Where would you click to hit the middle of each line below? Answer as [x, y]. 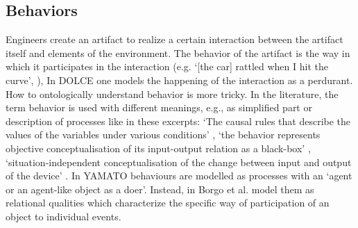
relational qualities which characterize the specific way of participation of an [168, 203]
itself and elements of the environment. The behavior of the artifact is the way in [178, 52]
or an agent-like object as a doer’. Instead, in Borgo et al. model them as [160, 189]
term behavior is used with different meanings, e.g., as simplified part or [159, 107]
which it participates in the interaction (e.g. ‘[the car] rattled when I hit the [167, 66]
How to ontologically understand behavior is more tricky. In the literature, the [172, 93]
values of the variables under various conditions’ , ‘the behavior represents [163, 135]
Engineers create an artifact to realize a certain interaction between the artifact [174, 39]
